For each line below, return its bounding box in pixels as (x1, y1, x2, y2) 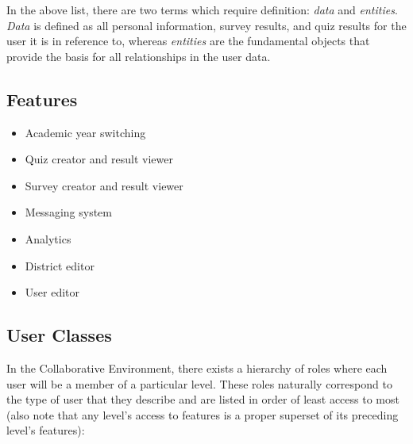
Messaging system (25, 204, 112, 220)
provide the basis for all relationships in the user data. (6, 48, 271, 64)
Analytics (25, 230, 71, 247)
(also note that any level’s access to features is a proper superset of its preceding (6, 406, 399, 423)
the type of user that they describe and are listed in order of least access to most (6, 391, 399, 408)
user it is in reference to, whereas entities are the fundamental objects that (6, 33, 370, 49)
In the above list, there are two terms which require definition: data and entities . (6, 2, 398, 17)
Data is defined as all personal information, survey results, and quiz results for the (6, 17, 407, 33)
